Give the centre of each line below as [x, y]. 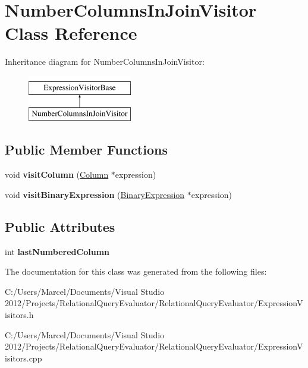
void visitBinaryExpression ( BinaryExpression [95, 194]
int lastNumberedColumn [57, 251]
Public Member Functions [86, 150]
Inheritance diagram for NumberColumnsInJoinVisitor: [105, 62]
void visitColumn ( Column [57, 174]
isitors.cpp [23, 358]
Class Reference [71, 33]
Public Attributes [60, 226]
